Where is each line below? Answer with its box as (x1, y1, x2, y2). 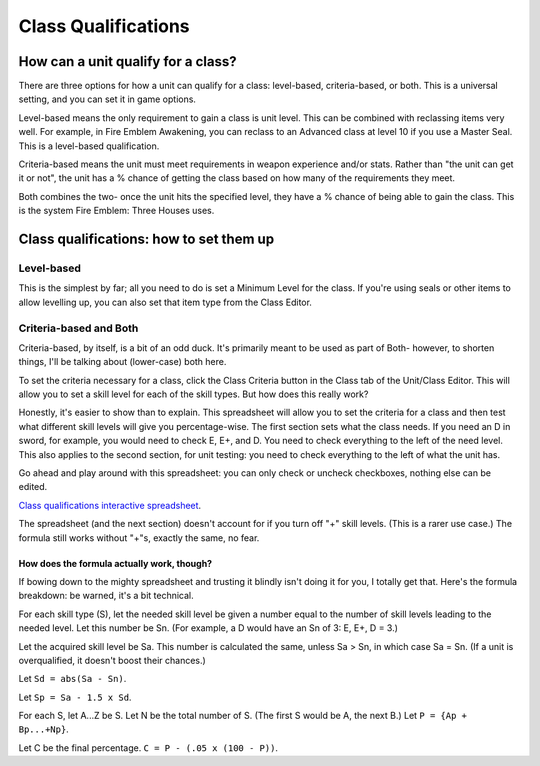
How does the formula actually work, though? (18, 557, 213, 569)
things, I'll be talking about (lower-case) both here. (18, 356, 227, 368)
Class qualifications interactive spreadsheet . (18, 499, 202, 511)
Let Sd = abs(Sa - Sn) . (18, 673, 127, 685)
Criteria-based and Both (18, 321, 139, 335)
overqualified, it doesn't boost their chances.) (18, 654, 207, 666)
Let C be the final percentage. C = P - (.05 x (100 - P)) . (18, 741, 279, 754)
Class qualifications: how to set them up (18, 231, 275, 247)
